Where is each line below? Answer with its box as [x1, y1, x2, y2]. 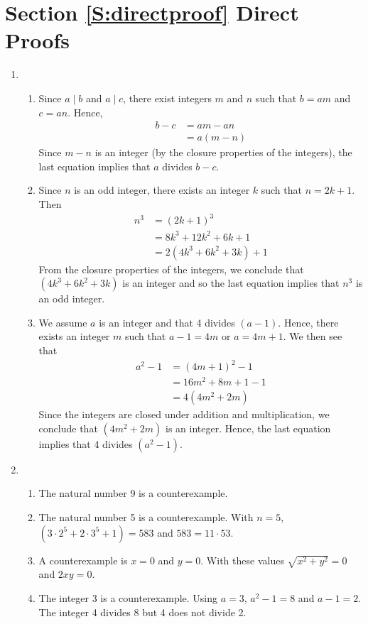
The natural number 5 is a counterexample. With [38, 510, 254, 525]
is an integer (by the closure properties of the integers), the [94, 145, 352, 160]
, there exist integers [123, 90, 212, 105]
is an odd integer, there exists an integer [74, 182, 250, 197]
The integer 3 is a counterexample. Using [38, 590, 218, 605]
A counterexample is [38, 552, 128, 567]
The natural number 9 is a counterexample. [38, 486, 228, 500]
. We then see [283, 329, 342, 344]
